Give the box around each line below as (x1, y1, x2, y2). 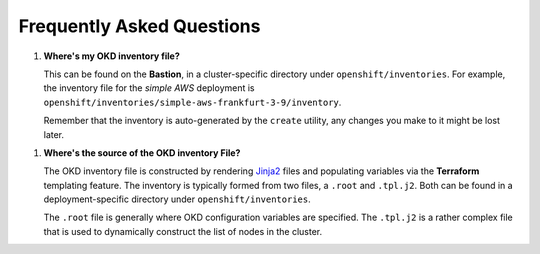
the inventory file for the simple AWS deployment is (43, 82, 255, 94)
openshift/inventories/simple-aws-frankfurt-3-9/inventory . (43, 96, 342, 108)
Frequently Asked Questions (18, 15, 261, 37)
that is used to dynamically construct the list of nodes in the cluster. (43, 225, 323, 237)
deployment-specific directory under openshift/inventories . (43, 193, 311, 205)
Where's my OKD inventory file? (43, 50, 180, 62)
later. (43, 128, 65, 140)
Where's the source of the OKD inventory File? (43, 146, 241, 159)
